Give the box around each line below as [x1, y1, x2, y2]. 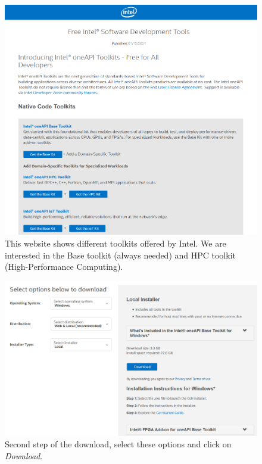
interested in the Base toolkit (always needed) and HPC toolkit [5, 248, 236, 261]
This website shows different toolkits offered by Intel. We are [5, 237, 226, 250]
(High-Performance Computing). [5, 260, 123, 273]
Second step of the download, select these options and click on [5, 438, 232, 450]
